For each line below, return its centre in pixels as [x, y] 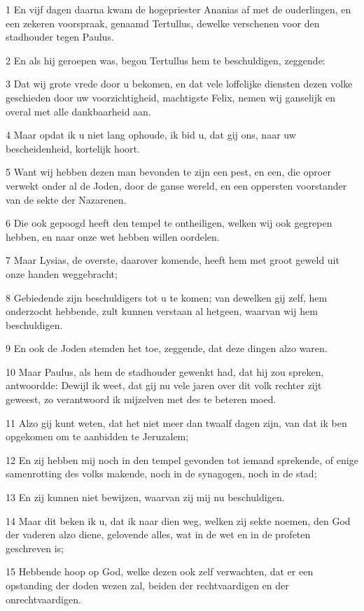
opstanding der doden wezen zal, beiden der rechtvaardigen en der [147, 585]
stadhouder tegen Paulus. [60, 37]
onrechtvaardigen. [43, 599]
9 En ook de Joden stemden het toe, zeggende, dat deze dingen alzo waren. [167, 348]
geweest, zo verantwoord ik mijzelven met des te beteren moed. [141, 399]
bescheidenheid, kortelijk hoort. [73, 148]
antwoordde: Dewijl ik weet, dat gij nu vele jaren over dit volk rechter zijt [164, 385]
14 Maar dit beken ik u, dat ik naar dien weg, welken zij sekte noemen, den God [178, 520]
